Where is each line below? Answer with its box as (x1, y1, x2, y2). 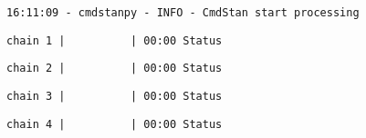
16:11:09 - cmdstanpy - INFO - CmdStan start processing (6, 6, 360, 19)
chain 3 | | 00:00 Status (6, 89, 223, 103)
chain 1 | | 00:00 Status (6, 34, 223, 47)
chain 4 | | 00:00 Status (6, 117, 223, 131)
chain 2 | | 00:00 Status (6, 62, 223, 75)
